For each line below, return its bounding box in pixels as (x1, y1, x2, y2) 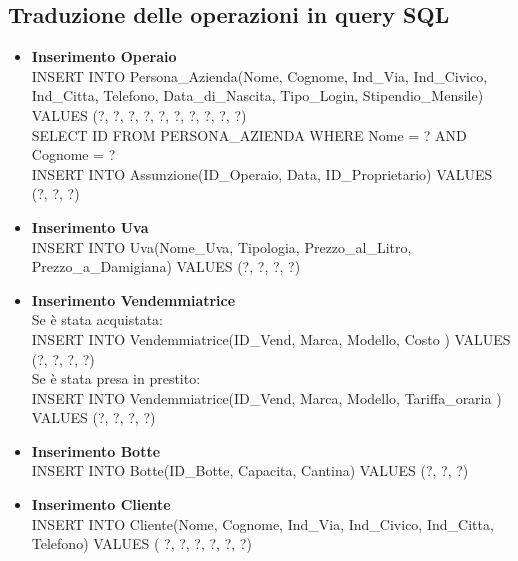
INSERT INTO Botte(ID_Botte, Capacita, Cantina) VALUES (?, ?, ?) (31, 460, 469, 481)
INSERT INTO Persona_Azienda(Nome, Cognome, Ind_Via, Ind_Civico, (31, 65, 488, 86)
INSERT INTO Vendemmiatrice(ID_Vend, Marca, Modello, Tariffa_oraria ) (31, 387, 502, 408)
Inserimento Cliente (31, 494, 171, 515)
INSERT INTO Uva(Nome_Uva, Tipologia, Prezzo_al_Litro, (31, 236, 412, 257)
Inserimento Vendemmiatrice (31, 289, 236, 310)
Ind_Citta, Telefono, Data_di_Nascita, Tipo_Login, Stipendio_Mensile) (31, 85, 484, 106)
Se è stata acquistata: (31, 309, 163, 330)
